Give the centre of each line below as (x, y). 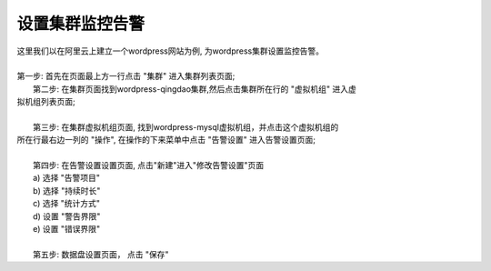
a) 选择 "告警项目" (66, 178)
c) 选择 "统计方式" (66, 204)
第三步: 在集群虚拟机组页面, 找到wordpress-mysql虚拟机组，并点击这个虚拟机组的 (186, 126)
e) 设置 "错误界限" (67, 229)
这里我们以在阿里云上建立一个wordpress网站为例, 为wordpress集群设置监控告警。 (170, 51)
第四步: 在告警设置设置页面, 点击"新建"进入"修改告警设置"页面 (149, 166)
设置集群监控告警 (81, 24)
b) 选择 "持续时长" (67, 190)
